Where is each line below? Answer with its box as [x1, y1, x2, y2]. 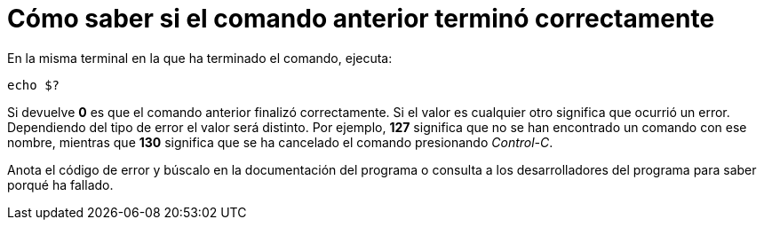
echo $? [7, 77, 60, 92]
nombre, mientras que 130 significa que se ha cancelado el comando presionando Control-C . [7, 134, 553, 150]
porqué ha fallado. [7, 176, 114, 192]
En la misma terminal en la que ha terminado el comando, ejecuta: [7, 50, 393, 66]
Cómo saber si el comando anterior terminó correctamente [7, 4, 715, 34]
